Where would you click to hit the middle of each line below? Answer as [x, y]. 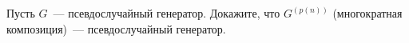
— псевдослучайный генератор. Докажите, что [167, 13]
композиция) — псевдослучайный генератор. [116, 28]
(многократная [367, 13]
